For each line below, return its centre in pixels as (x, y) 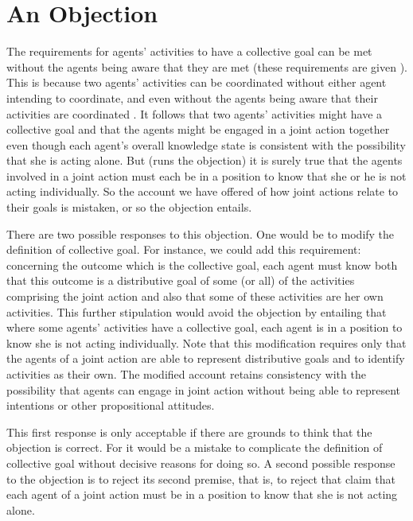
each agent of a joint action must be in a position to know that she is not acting (202, 494)
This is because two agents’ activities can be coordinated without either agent (197, 82)
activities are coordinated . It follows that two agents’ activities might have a (195, 113)
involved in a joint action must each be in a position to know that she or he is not (206, 175)
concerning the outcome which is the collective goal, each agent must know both (202, 264)
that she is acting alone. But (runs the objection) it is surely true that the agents (205, 160)
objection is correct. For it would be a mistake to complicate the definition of (195, 447)
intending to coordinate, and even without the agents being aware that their (192, 97)
